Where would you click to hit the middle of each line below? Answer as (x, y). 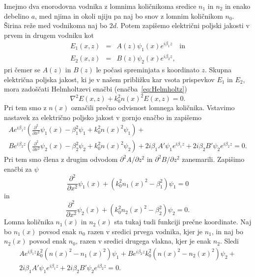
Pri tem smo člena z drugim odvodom (61, 159)
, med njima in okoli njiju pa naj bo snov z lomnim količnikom (129, 15)
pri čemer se (22, 69)
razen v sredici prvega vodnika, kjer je (145, 231)
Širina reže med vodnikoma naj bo (56, 25)
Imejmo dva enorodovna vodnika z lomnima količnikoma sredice (100, 6)
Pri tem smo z (25, 108)
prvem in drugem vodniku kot (49, 35)
